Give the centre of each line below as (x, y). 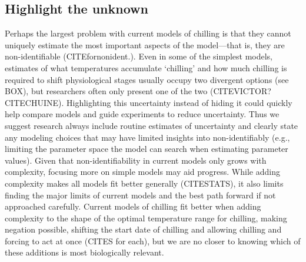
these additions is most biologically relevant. (84, 252)
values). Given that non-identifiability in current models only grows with (136, 160)
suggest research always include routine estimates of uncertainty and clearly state (152, 125)
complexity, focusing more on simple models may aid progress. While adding (142, 172)
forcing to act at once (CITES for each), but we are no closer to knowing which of (153, 241)
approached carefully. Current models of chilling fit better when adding (133, 206)
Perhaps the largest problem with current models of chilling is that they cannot (148, 33)
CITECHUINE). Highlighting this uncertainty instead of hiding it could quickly (149, 102)
